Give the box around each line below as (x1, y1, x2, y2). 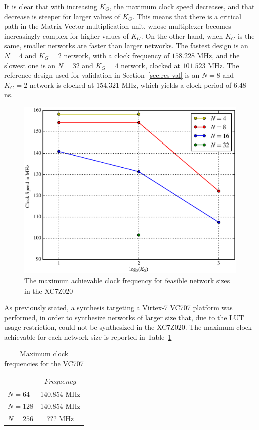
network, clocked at (121, 60, 180, 70)
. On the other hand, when (141, 30, 223, 41)
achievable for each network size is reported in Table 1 (4, 331, 172, 342)
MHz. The (208, 60, 239, 70)
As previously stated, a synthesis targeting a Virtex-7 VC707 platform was (4, 302, 233, 313)
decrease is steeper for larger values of (4, 11, 120, 21)
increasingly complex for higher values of (4, 30, 129, 41)
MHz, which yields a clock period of (121, 79, 232, 90)
